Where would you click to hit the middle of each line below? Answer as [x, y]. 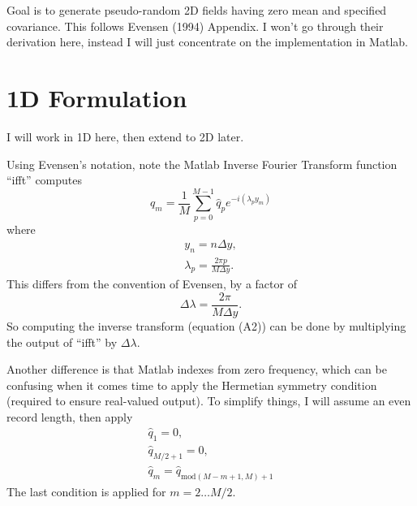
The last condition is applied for [86, 491]
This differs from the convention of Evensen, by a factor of [152, 284]
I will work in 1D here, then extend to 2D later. [125, 136]
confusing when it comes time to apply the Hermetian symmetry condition [192, 385]
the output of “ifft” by [62, 342]
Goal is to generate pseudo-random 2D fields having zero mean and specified [197, 10]
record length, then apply [70, 417]
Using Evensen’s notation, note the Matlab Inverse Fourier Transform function [202, 164]
